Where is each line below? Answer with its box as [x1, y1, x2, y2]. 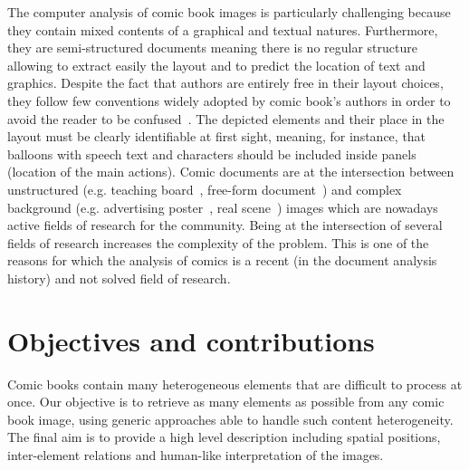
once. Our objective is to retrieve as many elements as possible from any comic [7, 392, 445, 411]
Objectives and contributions [7, 321, 375, 359]
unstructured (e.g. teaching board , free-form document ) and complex [7, 179, 402, 198]
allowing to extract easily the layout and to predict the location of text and [7, 55, 426, 74]
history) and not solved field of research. [7, 268, 231, 287]
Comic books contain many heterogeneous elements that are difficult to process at [7, 374, 463, 393]
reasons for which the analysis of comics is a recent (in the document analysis [7, 251, 437, 270]
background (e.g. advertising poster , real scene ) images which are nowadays [7, 197, 438, 216]
